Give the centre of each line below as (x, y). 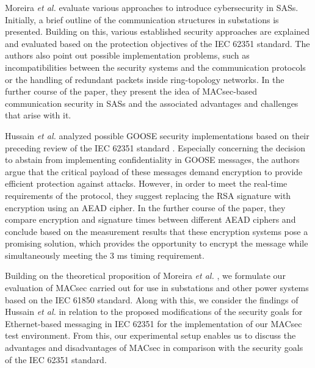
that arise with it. (38, 115)
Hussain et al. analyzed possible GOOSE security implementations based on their (157, 135)
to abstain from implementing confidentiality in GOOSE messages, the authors (152, 160)
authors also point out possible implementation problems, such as (127, 55)
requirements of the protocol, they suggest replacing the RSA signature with (148, 195)
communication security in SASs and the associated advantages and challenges (152, 103)
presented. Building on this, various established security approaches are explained (157, 31)
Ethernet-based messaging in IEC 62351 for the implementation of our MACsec (154, 323)
